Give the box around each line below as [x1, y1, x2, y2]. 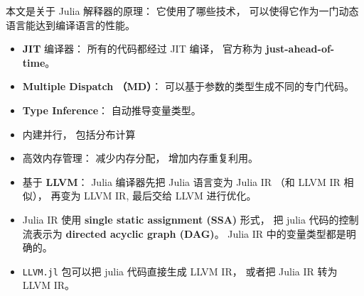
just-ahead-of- [265, 41, 335, 56]
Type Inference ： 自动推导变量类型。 [22, 102, 201, 117]
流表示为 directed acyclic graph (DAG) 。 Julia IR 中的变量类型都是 [22, 226, 346, 241]
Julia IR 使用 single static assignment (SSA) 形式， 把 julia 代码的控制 [22, 212, 359, 226]
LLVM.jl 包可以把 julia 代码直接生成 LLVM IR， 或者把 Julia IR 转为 [22, 263, 338, 278]
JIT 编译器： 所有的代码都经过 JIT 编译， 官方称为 [22, 41, 263, 56]
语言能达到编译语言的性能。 [6, 17, 135, 32]
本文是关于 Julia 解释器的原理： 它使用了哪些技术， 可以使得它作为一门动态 [6, 4, 359, 18]
